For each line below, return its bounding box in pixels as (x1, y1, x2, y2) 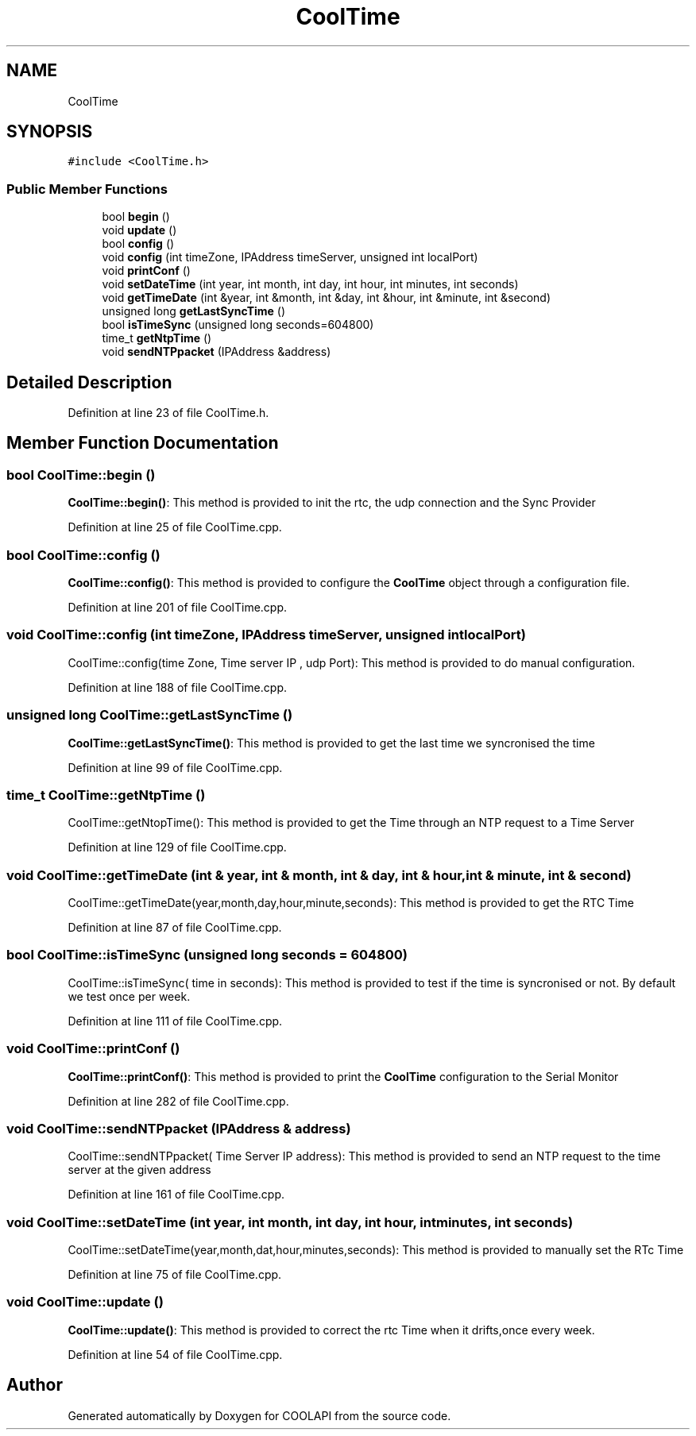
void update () (102, 223, 177, 237)
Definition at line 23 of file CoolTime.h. (68, 406, 269, 420)
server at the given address (68, 1163, 211, 1177)
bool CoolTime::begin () (6, 466, 156, 483)
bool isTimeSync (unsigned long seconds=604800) (102, 318, 374, 332)
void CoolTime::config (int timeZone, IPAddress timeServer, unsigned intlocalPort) (6, 627, 526, 643)
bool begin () (102, 210, 170, 224)
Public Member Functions (6, 180, 168, 197)
